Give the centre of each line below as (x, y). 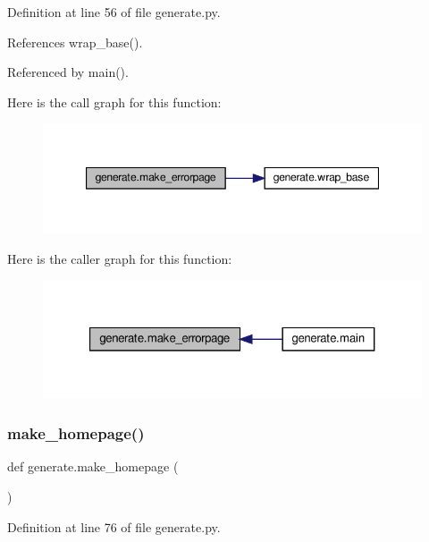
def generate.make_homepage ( (93, 466)
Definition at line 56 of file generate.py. (114, 12)
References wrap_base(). (75, 42)
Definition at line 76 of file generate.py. (114, 526)
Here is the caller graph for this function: (120, 258)
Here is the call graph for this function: (114, 102)
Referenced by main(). (68, 72)
